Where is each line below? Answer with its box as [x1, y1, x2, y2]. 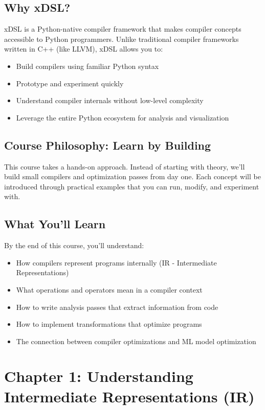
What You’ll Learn [4, 216, 106, 232]
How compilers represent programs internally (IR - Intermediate [16, 257, 217, 268]
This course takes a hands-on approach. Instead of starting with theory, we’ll [4, 161, 245, 172]
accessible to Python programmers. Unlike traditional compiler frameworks [4, 33, 239, 44]
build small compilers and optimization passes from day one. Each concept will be [4, 171, 261, 182]
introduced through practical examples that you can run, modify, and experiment [4, 181, 259, 191]
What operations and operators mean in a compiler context [16, 284, 203, 295]
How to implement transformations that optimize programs [16, 319, 202, 329]
